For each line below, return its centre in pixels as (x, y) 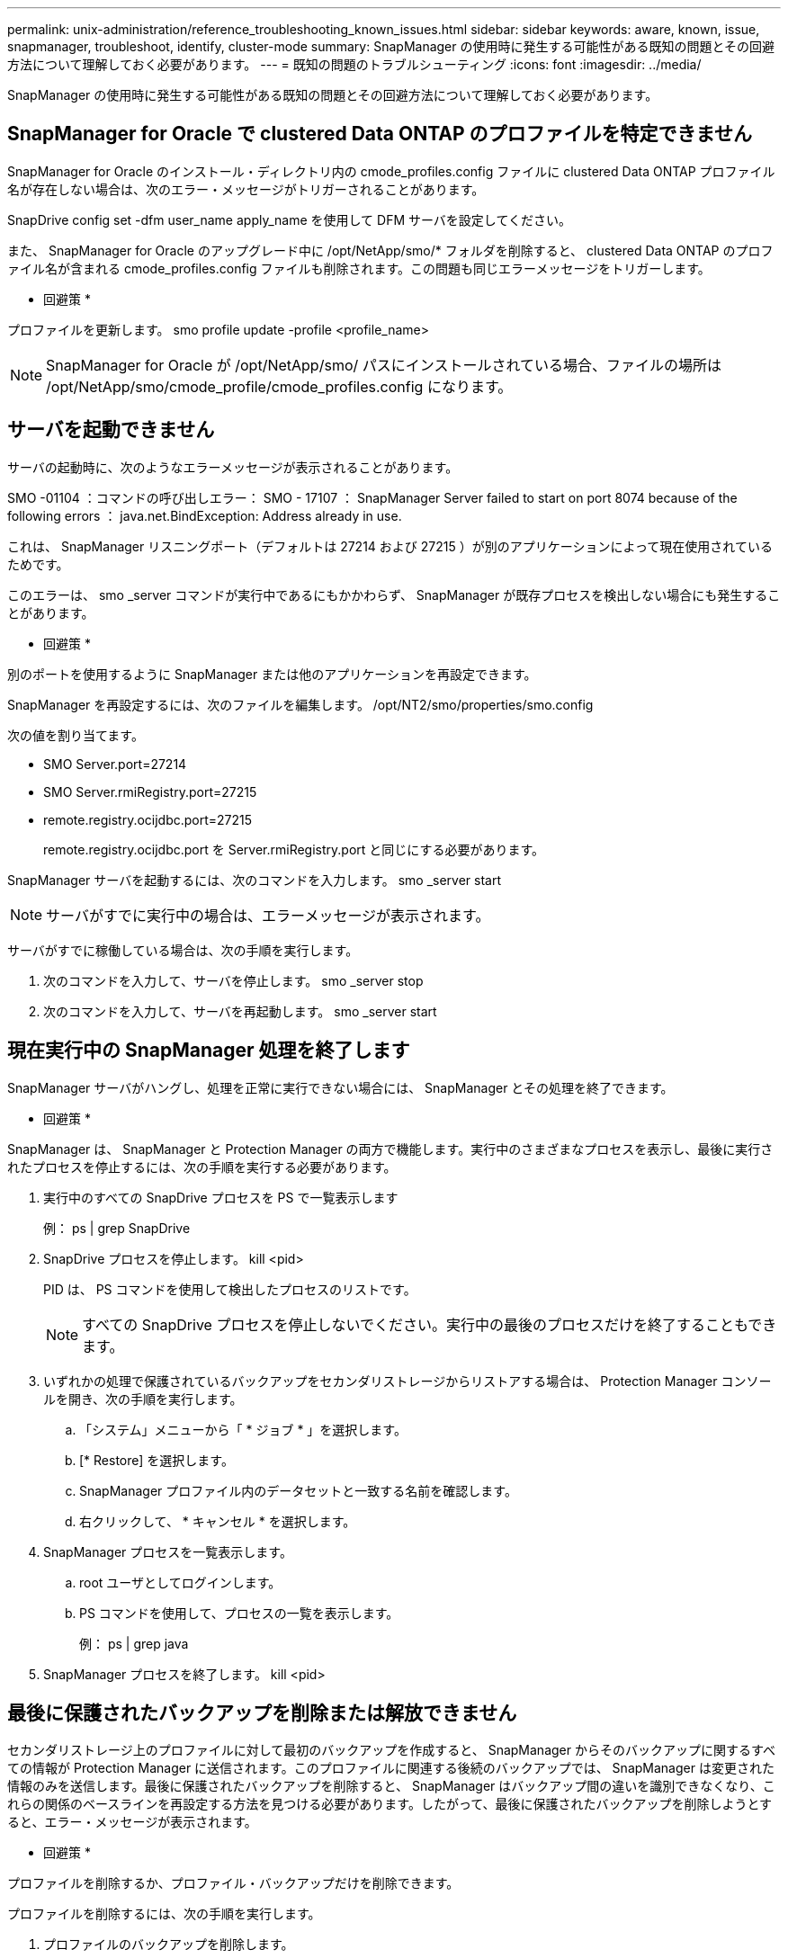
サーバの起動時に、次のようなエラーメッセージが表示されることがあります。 (233, 467)
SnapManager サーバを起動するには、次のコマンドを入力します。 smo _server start (255, 880)
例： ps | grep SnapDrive (117, 1228)
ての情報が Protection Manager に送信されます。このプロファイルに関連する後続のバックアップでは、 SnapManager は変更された (391, 1768)
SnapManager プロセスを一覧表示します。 (168, 1551)
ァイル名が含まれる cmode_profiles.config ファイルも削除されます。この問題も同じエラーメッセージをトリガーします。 (359, 268)
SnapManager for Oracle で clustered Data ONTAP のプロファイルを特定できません (380, 134)
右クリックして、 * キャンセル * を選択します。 (218, 1521)
